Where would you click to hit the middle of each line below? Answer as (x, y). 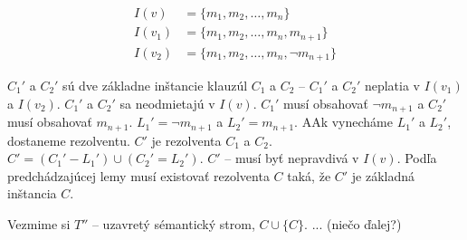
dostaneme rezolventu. (69, 140)
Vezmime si (39, 223)
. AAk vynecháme (343, 122)
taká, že (309, 175)
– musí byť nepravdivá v (292, 158)
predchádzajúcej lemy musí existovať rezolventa (138, 175)
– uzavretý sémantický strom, (173, 223)
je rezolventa (186, 140)
